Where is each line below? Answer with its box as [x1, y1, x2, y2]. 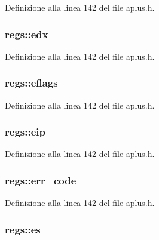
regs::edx [5, 26, 48, 41]
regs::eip [5, 124, 45, 139]
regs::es [5, 221, 41, 236]
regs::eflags [5, 75, 58, 90]
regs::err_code [5, 173, 77, 187]
